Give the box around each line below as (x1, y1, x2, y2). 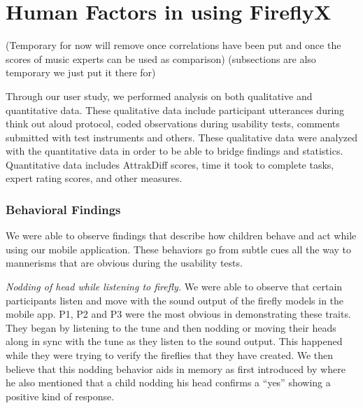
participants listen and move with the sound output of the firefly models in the (6, 293, 344, 307)
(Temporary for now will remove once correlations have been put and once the (6, 38, 341, 52)
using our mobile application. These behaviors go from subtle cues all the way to (6, 241, 351, 256)
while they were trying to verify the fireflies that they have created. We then (6, 348, 334, 363)
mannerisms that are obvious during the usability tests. (6, 255, 243, 270)
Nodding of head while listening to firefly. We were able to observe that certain (6, 279, 343, 294)
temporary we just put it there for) (6, 65, 156, 80)
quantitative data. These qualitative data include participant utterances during (6, 102, 345, 117)
